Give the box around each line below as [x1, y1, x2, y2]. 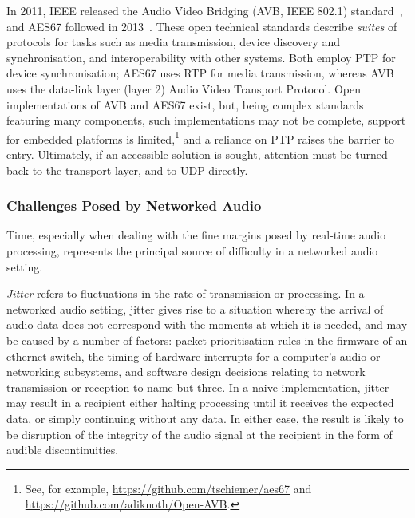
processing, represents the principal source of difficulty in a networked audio [6, 243, 378, 259]
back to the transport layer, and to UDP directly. [6, 161, 248, 178]
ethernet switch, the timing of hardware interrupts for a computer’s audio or [6, 347, 381, 364]
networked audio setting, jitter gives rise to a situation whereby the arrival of [6, 300, 384, 317]
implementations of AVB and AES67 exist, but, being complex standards [6, 96, 364, 113]
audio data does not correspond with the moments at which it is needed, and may [6, 316, 408, 333]
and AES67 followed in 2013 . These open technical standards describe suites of [6, 18, 397, 34]
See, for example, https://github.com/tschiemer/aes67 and [25, 480, 312, 496]
